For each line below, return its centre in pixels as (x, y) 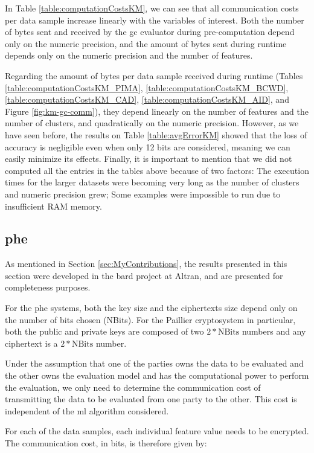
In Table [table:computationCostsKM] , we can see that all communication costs (152, 8)
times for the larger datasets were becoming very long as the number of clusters (152, 182)
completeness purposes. (48, 287)
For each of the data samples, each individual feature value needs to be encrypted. (157, 431)
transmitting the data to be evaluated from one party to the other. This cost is (151, 399)
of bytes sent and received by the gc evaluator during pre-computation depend (150, 32)
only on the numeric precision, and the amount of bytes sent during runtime (146, 43)
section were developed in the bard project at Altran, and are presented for (144, 275)
